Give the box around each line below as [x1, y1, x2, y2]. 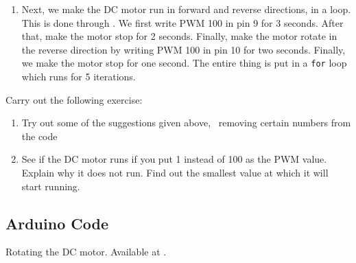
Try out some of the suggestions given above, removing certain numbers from [21, 115, 351, 130]
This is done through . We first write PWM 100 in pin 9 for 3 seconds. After [21, 15, 344, 30]
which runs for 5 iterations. [21, 69, 136, 84]
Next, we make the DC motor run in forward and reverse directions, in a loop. [21, 2, 351, 16]
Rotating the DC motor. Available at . [5, 244, 167, 259]
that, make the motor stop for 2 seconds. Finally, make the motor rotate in [21, 29, 337, 43]
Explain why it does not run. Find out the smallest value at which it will [21, 165, 329, 179]
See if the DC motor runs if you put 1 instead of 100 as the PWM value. [21, 152, 327, 166]
